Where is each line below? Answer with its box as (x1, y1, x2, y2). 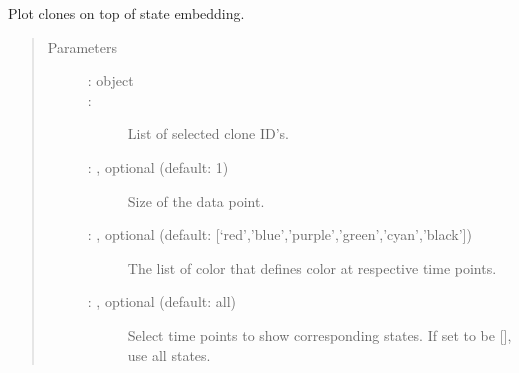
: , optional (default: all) (87, 291, 237, 312)
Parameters (47, 36, 117, 57)
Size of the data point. (127, 190, 265, 211)
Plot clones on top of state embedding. (8, 3, 245, 23)
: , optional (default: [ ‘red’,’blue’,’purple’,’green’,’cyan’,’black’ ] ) (87, 224, 472, 245)
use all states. (127, 344, 211, 365)
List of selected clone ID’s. (127, 123, 289, 144)
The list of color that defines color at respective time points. (127, 257, 497, 278)
